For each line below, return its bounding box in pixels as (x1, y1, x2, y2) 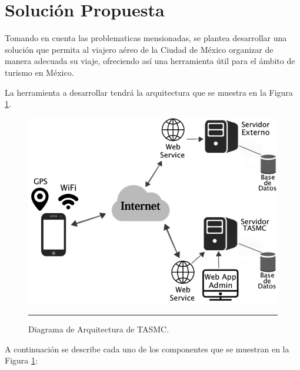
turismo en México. (5, 66, 74, 78)
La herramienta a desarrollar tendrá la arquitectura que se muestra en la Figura (5, 86, 293, 98)
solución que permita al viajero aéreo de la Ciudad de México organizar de (5, 43, 274, 55)
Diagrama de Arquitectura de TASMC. (28, 323, 169, 335)
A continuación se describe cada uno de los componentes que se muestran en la (5, 342, 289, 355)
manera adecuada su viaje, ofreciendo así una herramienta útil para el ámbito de (5, 55, 295, 67)
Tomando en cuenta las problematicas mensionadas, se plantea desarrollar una (5, 32, 287, 44)
